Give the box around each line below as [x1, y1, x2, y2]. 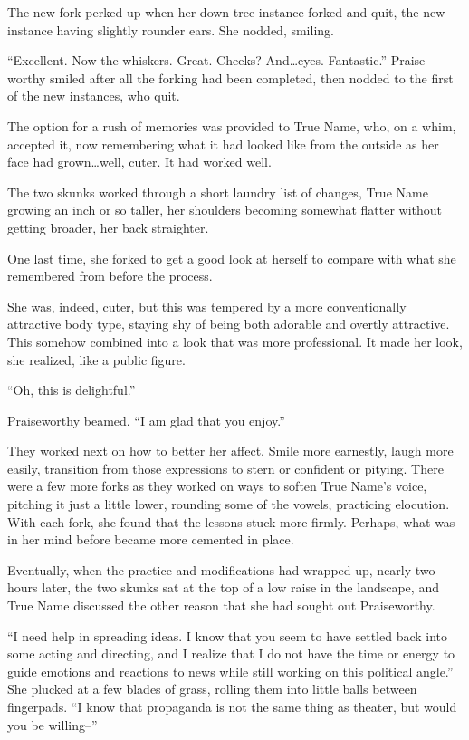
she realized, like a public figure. [7, 350, 186, 369]
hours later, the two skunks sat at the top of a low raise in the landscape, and [7, 578, 439, 597]
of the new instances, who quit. [7, 86, 180, 105]
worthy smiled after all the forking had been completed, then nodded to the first [7, 68, 454, 87]
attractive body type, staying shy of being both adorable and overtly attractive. [7, 314, 450, 333]
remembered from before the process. [7, 266, 213, 285]
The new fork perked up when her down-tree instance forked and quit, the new [7, 3, 445, 21]
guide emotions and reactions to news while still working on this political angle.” [7, 661, 454, 680]
